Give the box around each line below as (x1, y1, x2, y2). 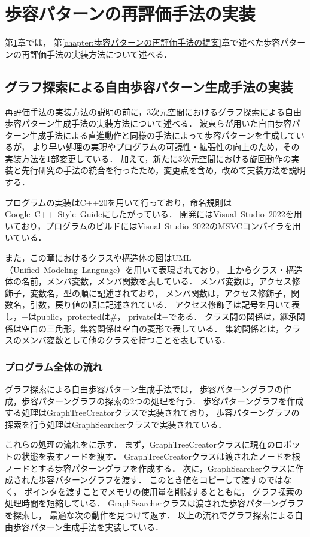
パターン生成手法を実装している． (29, 520, 163, 533)
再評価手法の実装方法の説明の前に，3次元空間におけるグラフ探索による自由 (5, 105, 302, 118)
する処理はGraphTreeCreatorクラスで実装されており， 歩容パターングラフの (5, 406, 300, 419)
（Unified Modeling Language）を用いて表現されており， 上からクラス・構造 (5, 263, 303, 275)
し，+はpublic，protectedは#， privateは (5, 310, 162, 323)
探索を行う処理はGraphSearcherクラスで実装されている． (5, 418, 227, 430)
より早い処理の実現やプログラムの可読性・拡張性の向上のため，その (32, 140, 300, 153)
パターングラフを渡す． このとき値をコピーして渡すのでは (54, 473, 283, 486)
